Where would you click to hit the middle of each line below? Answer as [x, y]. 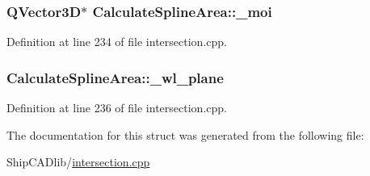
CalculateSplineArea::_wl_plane [115, 77]
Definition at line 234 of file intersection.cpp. [117, 42]
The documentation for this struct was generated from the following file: [185, 134]
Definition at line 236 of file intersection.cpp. [117, 108]
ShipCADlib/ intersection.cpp [78, 162]
